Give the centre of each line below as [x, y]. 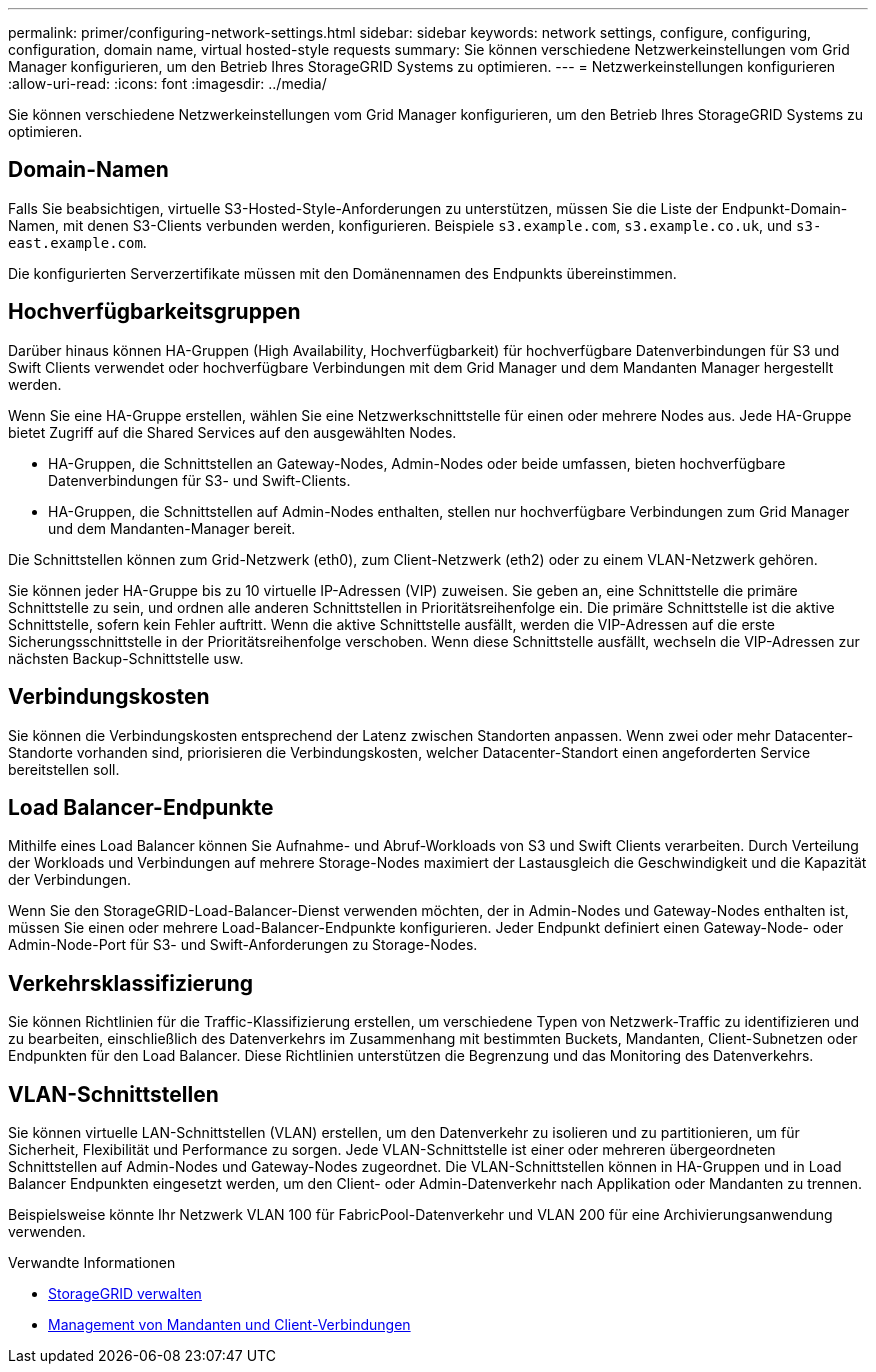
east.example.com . [77, 242]
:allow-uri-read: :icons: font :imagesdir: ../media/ [167, 83]
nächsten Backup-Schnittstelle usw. [126, 658]
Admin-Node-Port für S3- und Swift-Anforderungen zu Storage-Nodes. [243, 945]
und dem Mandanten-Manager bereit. [172, 528]
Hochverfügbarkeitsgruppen [154, 312]
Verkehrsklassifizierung [131, 983]
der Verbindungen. [69, 880]
